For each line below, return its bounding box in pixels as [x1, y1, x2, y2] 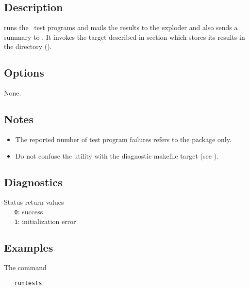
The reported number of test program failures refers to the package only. [15, 134, 232, 144]
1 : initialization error [14, 216, 76, 226]
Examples [4, 240, 53, 255]
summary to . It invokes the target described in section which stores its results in [4, 32, 245, 42]
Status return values [4, 197, 64, 207]
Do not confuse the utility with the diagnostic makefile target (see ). [15, 150, 218, 161]
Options [4, 65, 44, 80]
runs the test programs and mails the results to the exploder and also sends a [4, 22, 238, 32]
